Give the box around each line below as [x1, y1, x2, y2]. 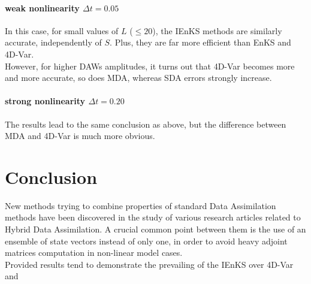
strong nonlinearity [5, 95, 86, 107]
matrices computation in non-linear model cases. [5, 246, 183, 259]
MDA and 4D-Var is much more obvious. [5, 129, 155, 142]
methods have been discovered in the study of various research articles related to [5, 211, 301, 223]
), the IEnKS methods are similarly [152, 24, 282, 37]
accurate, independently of [5, 36, 102, 49]
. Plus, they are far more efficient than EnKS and [110, 36, 291, 49]
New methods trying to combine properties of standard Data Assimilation [5, 199, 276, 212]
